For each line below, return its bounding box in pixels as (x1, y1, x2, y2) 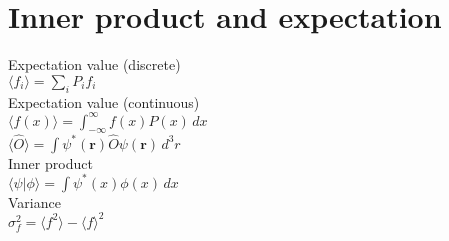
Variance (8, 191, 61, 212)
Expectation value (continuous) (8, 91, 200, 112)
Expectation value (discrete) (8, 54, 181, 75)
